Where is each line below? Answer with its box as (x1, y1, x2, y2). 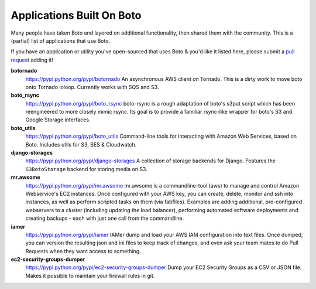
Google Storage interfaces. (25, 116, 91, 123)
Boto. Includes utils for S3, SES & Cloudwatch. (25, 141, 137, 148)
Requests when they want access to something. (25, 247, 141, 254)
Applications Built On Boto (11, 9, 142, 22)
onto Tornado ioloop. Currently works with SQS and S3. (25, 83, 159, 90)
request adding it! (11, 56, 54, 63)
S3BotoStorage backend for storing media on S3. (25, 165, 147, 172)
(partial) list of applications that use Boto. (11, 37, 111, 44)
